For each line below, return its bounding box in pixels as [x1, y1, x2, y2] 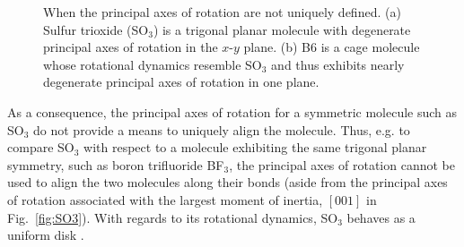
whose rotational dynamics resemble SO [43, 55, 262, 73]
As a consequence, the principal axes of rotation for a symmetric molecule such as [7, 102, 458, 121]
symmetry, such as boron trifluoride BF [7, 155, 224, 174]
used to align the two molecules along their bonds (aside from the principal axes [7, 173, 448, 192]
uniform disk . [7, 226, 84, 244]
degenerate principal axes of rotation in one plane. [43, 72, 320, 91]
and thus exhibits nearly [271, 55, 405, 73]
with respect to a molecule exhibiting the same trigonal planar [83, 138, 427, 157]
